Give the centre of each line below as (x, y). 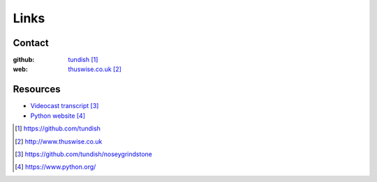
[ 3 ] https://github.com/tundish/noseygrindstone (84, 154)
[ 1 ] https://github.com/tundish (58, 128)
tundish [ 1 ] (83, 60)
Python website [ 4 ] (58, 116)
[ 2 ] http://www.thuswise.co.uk (59, 141)
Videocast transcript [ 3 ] (65, 106)
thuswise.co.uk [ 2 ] (95, 69)
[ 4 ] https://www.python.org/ (56, 167)
